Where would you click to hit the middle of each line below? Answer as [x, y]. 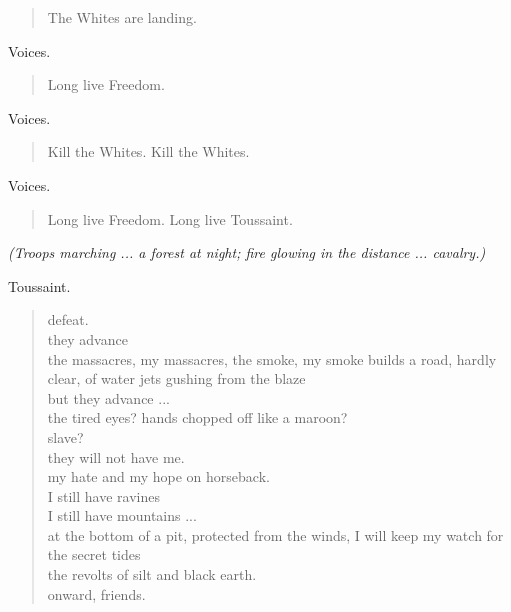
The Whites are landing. [122, 17]
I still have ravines [103, 495]
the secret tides [94, 554]
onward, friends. [96, 593]
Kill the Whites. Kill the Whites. [148, 151]
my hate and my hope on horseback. [158, 476]
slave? [65, 436]
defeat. [68, 319]
